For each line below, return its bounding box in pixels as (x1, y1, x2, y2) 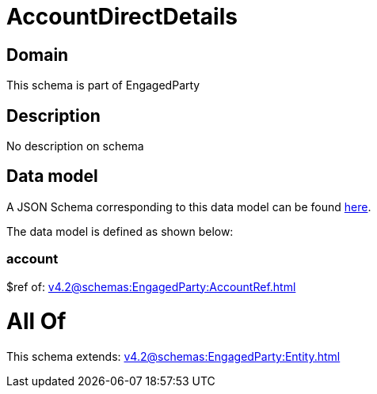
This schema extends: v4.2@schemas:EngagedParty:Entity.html (6, 350, 341, 364)
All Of (6, 308, 67, 335)
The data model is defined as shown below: (6, 224, 234, 238)
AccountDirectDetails (6, 3, 238, 30)
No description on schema (6, 139, 144, 153)
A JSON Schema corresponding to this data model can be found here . (6, 199, 371, 214)
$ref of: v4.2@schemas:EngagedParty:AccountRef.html (6, 279, 296, 294)
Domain (6, 44, 69, 65)
